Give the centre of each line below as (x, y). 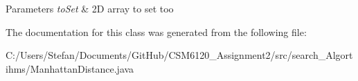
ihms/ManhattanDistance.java (70, 68)
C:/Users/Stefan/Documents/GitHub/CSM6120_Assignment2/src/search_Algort (179, 55)
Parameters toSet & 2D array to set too (90, 8)
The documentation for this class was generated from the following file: (156, 31)
